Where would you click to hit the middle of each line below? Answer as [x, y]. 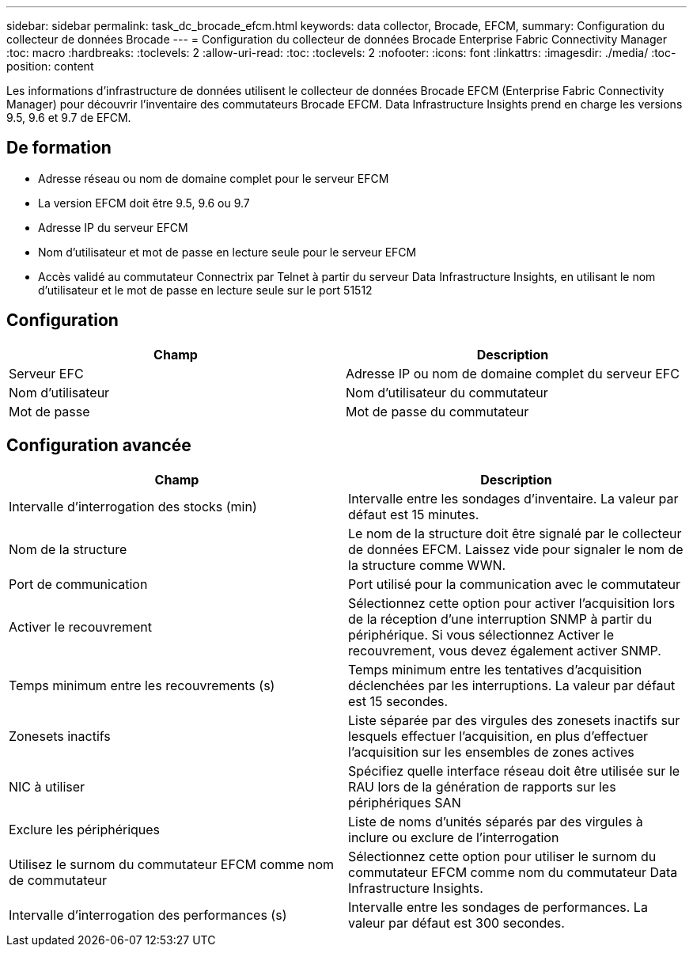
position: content [50, 66]
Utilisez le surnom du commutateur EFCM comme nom [172, 864]
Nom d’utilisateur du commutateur [447, 392]
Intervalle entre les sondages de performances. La [498, 907]
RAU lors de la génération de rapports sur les [482, 786]
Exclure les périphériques [85, 829]
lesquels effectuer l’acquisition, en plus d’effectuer [498, 736]
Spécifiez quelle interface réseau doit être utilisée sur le [514, 771]
